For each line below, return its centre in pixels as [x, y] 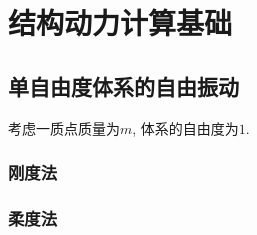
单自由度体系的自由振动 [123, 85]
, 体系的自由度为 [185, 127]
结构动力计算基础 [120, 22]
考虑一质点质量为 [64, 127]
